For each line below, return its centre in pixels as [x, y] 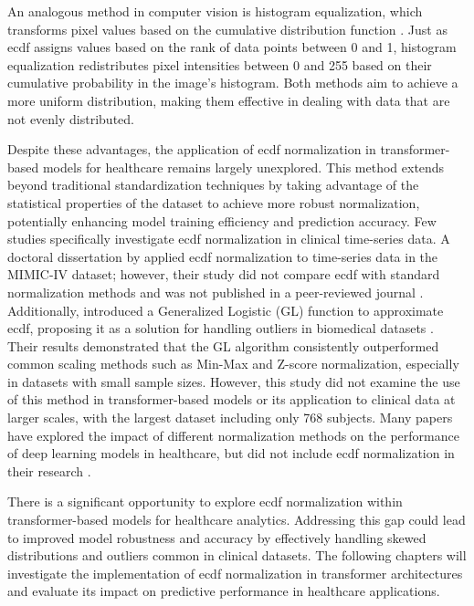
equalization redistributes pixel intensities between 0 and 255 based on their [220, 64]
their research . [49, 470]
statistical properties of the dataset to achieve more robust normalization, [214, 202]
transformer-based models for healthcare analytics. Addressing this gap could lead [237, 520]
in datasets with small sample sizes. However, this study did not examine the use [234, 381]
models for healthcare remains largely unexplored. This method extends [243, 167]
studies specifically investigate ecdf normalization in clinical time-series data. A [229, 239]
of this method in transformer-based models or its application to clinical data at [232, 399]
